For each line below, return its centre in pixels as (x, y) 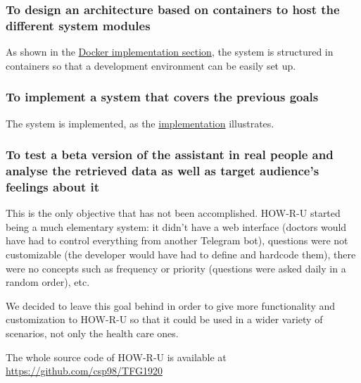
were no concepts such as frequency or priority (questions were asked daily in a (176, 268)
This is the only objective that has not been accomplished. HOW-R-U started (173, 213)
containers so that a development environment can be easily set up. (151, 65)
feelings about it (53, 186)
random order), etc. (48, 282)
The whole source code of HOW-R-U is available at (116, 357)
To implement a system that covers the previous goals (162, 97)
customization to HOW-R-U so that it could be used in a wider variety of (164, 319)
